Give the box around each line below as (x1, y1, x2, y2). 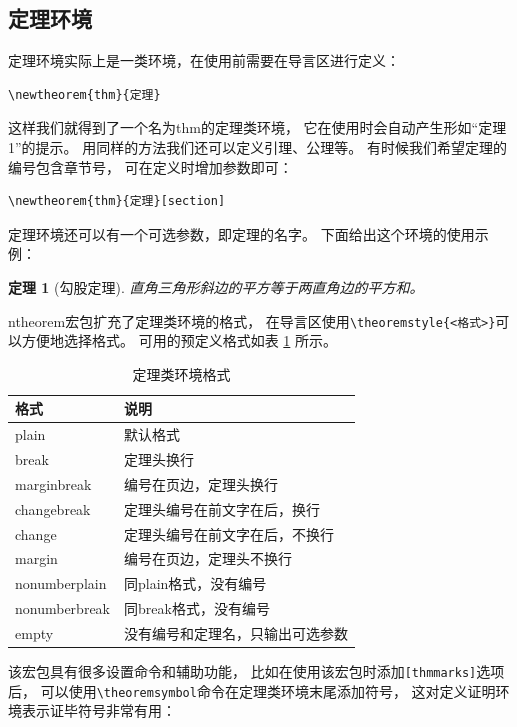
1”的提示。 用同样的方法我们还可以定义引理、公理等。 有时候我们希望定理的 (8, 136, 507, 157)
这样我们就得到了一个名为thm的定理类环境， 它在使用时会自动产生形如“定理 (8, 117, 507, 138)
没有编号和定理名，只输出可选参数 (124, 622, 348, 643)
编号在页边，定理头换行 (124, 473, 278, 494)
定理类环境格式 (132, 363, 231, 384)
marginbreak (15, 473, 92, 494)
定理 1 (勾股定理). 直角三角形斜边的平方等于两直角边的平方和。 (8, 276, 424, 297)
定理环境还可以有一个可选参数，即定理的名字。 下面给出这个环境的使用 (8, 223, 475, 244)
